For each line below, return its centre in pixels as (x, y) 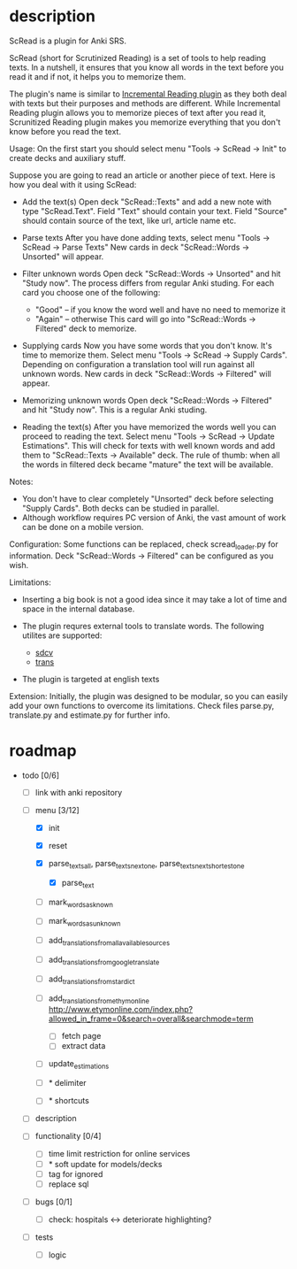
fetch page (81, 1036)
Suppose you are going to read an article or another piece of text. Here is (142, 175)
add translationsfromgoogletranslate (104, 960)
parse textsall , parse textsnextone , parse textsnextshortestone (146, 864)
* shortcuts (69, 1101)
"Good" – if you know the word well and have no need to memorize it (160, 309)
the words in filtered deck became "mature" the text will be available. (148, 464)
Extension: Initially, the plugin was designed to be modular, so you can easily (148, 696)
